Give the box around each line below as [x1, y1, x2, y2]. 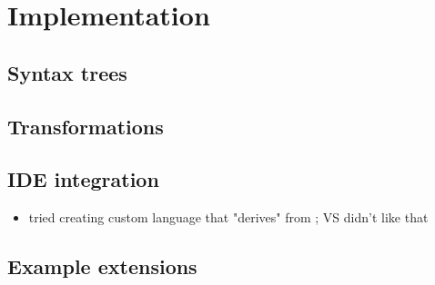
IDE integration [7, 165, 159, 193]
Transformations [7, 112, 164, 140]
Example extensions [7, 252, 197, 280]
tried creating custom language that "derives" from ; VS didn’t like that [28, 208, 429, 227]
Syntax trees [7, 58, 127, 86]
